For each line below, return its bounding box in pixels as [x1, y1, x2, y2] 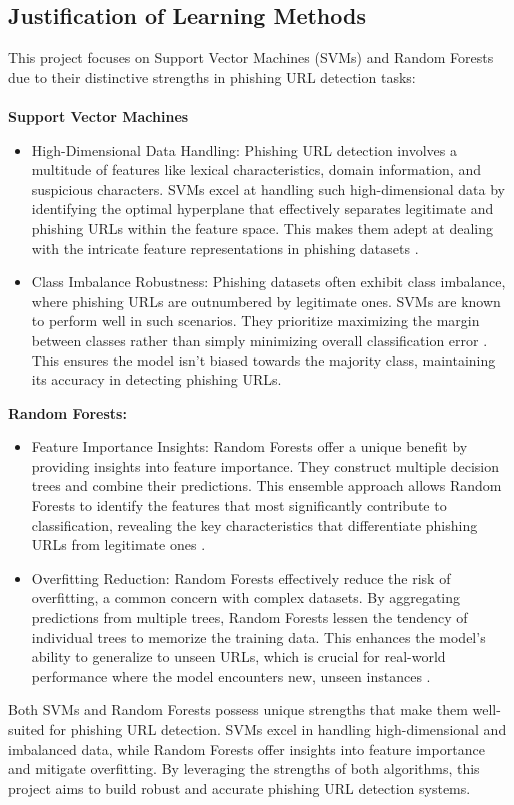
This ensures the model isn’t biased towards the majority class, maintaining [31, 349, 496, 370]
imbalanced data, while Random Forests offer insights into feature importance [8, 738, 485, 759]
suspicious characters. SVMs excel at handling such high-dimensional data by [31, 178, 505, 199]
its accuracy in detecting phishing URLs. [31, 369, 282, 390]
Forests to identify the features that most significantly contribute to [31, 495, 447, 516]
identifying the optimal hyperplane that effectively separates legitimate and [31, 198, 494, 219]
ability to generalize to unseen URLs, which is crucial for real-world [31, 646, 446, 667]
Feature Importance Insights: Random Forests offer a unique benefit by [31, 436, 468, 457]
